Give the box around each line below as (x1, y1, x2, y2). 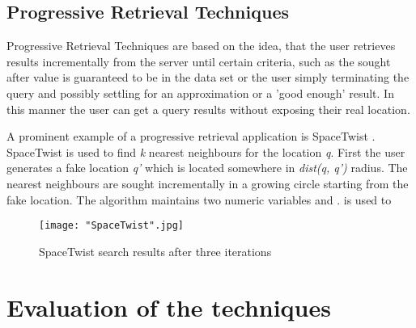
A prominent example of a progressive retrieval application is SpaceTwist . (6, 128, 376, 145)
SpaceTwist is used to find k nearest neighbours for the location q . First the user (6, 143, 405, 160)
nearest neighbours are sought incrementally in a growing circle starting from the (6, 175, 409, 191)
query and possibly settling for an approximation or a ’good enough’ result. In (6, 84, 394, 101)
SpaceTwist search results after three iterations (39, 242, 272, 259)
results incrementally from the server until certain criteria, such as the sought (6, 53, 391, 69)
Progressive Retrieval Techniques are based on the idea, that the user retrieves (6, 37, 396, 54)
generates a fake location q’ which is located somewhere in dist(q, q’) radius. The (6, 159, 408, 176)
